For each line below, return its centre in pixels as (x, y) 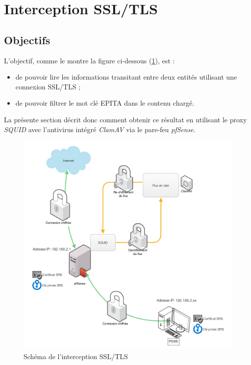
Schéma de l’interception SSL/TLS (76, 356)
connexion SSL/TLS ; (48, 86)
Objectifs (27, 40)
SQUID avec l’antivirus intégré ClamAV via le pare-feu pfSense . (100, 129)
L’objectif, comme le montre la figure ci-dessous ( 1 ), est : (89, 60)
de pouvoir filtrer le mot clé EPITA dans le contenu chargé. (105, 103)
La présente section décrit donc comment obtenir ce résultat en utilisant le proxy (125, 119)
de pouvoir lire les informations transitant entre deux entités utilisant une (126, 77)
